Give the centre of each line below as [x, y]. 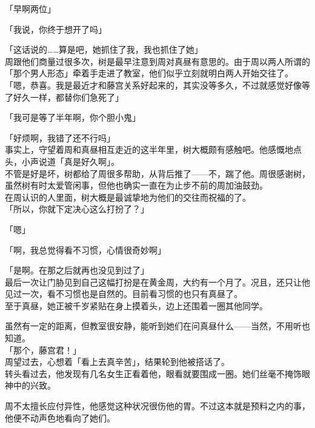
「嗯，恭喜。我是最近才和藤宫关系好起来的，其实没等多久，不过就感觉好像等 [157, 85]
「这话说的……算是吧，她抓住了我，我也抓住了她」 [104, 49]
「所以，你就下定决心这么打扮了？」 [77, 209]
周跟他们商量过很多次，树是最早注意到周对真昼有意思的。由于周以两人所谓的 [157, 61]
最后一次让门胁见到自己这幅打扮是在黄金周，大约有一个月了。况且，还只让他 [157, 282]
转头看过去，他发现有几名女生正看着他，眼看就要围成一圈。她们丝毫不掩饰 [153, 373]
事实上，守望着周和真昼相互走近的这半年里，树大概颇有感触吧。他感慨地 [149, 149]
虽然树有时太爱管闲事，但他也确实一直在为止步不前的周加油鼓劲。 [136, 185]
